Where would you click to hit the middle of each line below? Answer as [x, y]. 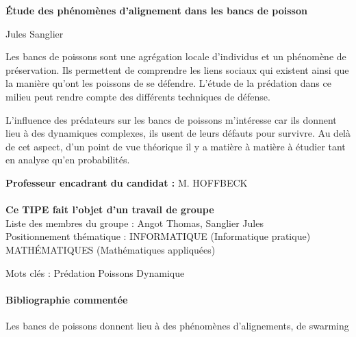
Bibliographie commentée [67, 299]
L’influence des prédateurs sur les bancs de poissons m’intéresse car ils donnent [171, 119]
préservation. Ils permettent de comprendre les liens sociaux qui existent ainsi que [177, 69]
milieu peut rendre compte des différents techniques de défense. [138, 96]
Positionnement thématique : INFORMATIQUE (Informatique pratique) [158, 236]
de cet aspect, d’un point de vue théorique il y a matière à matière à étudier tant [176, 146]
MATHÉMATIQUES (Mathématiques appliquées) [111, 249]
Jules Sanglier [35, 33]
